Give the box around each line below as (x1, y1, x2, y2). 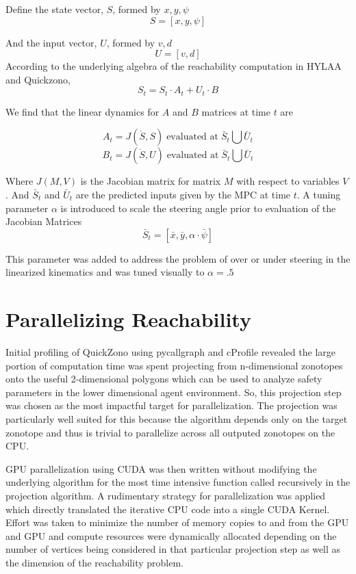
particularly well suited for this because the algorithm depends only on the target (5, 412, 348, 426)
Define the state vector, (5, 2, 104, 16)
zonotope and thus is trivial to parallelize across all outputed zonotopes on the (5, 425, 335, 439)
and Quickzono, (5, 72, 71, 86)
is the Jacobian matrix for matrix (80, 174, 221, 188)
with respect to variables (236, 174, 340, 188)
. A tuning (296, 187, 341, 202)
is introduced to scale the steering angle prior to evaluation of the (60, 200, 336, 215)
